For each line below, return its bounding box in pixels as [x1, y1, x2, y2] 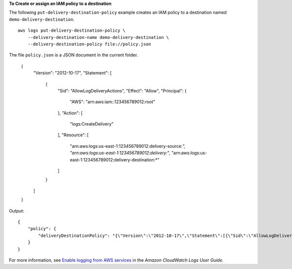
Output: [9, 208, 24, 214]
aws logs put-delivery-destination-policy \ [18, 28, 126, 34]
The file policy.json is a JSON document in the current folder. [9, 52, 138, 58]
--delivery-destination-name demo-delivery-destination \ [27, 35, 169, 40]
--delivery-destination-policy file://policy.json [27, 41, 151, 47]
